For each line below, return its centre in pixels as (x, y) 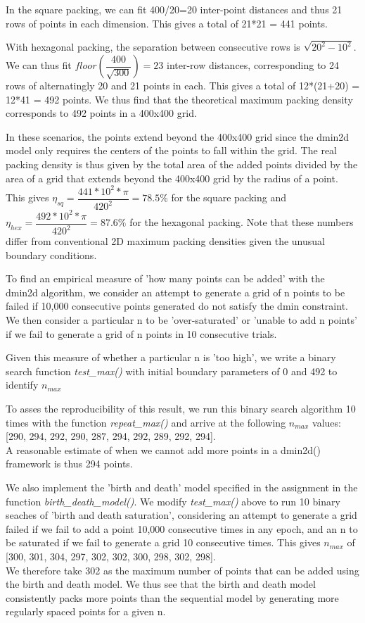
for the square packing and (229, 197)
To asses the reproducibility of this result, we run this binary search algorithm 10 (181, 408)
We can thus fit (39, 65)
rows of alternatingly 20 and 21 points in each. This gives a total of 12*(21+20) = (183, 86)
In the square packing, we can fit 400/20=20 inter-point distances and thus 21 (174, 9)
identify (22, 385)
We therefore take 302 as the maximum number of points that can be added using (182, 570)
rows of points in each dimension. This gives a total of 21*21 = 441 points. (167, 23)
